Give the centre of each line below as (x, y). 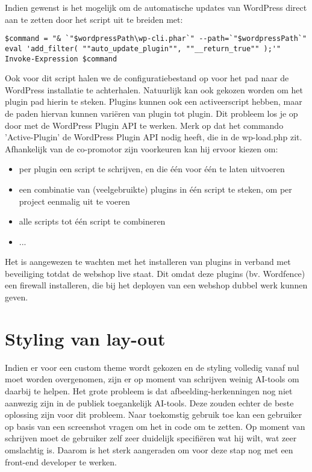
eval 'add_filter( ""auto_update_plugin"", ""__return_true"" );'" (143, 48)
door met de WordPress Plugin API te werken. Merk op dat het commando (144, 125)
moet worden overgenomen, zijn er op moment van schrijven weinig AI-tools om (152, 379)
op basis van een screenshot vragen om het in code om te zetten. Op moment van (155, 426)
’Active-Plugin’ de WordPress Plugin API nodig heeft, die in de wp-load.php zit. (154, 137)
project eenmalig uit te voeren (74, 201)
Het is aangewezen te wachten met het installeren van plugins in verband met (148, 262)
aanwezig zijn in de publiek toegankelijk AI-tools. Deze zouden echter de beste (149, 402)
